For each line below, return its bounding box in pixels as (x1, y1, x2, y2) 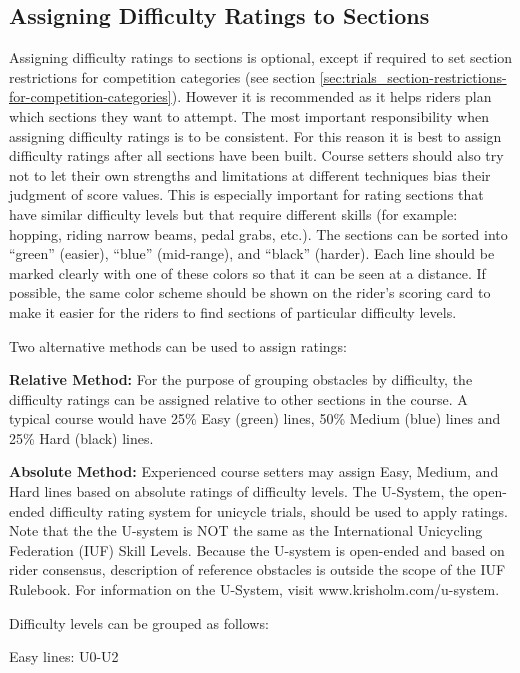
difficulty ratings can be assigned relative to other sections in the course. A (9, 388, 468, 409)
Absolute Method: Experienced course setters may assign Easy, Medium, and (9, 461, 499, 482)
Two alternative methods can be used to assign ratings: (9, 335, 348, 356)
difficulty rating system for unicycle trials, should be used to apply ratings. (49, 500, 508, 521)
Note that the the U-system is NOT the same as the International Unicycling (9, 520, 483, 541)
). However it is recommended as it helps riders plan (171, 86, 492, 107)
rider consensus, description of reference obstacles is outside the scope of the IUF (9, 559, 506, 580)
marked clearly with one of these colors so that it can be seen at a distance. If (9, 262, 486, 283)
